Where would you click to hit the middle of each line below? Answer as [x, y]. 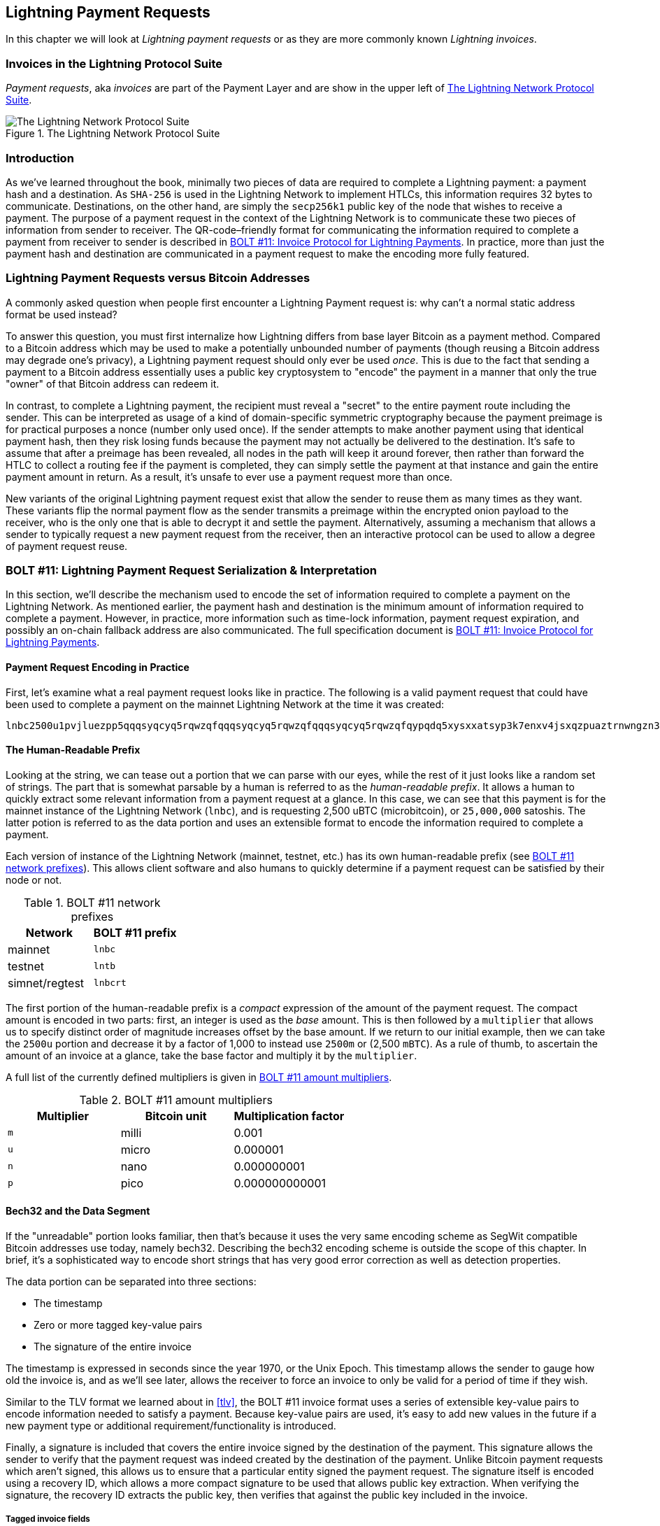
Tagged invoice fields [48, 1519]
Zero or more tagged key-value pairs [118, 1325]
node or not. [34, 879]
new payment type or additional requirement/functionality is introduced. [171, 1426]
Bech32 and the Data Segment [78, 1211]
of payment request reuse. [67, 546]
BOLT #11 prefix [135, 932]
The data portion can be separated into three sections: [131, 1282]
